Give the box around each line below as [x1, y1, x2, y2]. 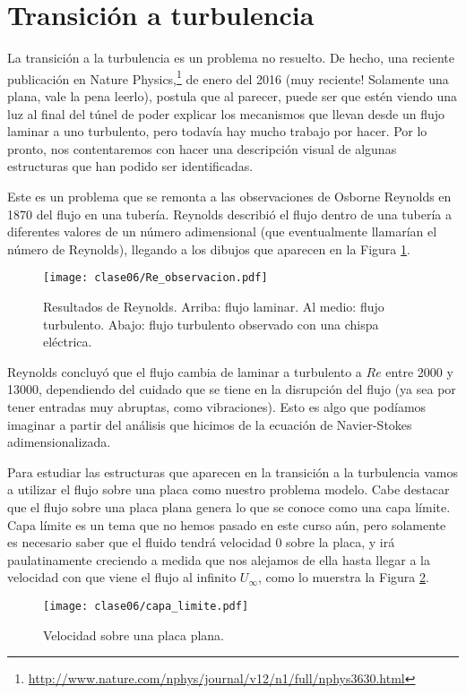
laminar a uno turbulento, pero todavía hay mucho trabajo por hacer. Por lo [7, 122, 427, 141]
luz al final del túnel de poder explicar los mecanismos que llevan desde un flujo [7, 104, 445, 123]
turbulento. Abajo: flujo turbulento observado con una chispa [43, 314, 379, 333]
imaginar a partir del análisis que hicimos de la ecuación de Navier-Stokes [7, 415, 412, 433]
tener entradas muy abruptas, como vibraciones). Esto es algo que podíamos [7, 397, 427, 416]
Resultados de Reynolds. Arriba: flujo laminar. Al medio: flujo [43, 296, 384, 315]
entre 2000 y [385, 362, 453, 381]
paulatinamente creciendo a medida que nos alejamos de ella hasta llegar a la [7, 550, 430, 569]
